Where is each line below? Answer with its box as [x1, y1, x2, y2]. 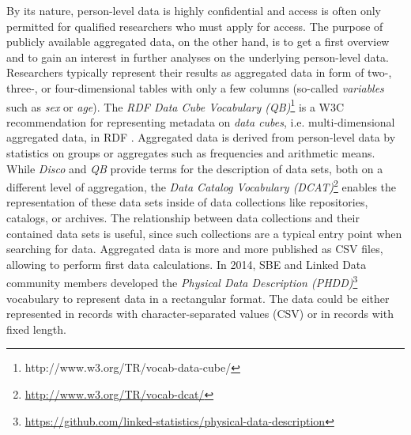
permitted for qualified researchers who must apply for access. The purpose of [6, 17, 383, 34]
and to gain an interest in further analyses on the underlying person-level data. [6, 48, 389, 65]
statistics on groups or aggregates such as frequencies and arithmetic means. [6, 145, 375, 161]
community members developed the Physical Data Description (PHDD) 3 [6, 272, 358, 291]
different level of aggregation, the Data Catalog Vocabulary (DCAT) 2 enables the [6, 176, 397, 195]
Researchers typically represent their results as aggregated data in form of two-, [6, 64, 392, 81]
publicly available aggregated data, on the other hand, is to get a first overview [6, 33, 390, 50]
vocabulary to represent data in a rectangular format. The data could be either [6, 289, 390, 306]
